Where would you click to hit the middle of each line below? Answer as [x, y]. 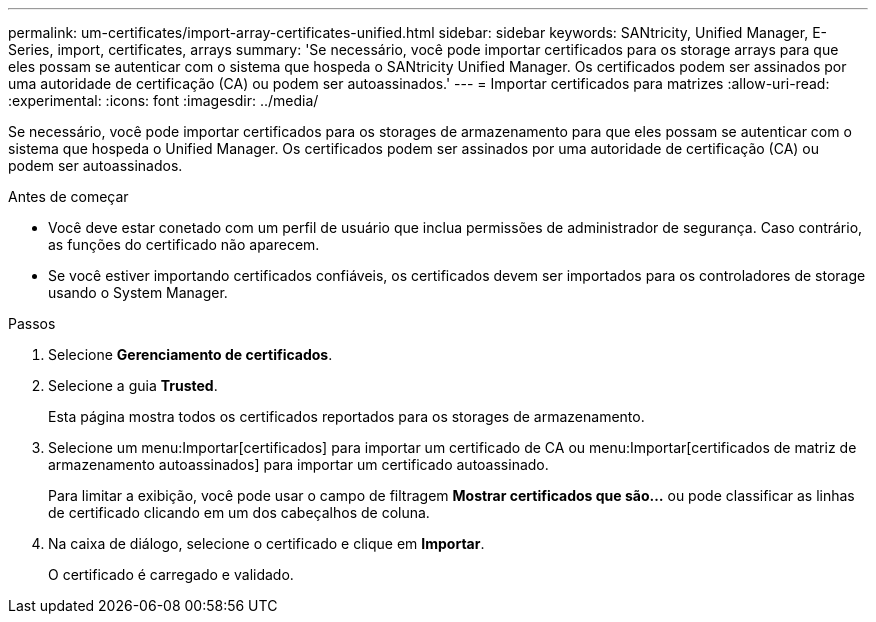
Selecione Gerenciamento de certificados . [190, 354]
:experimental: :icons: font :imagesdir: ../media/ [163, 100]
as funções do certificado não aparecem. [184, 244]
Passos [32, 323]
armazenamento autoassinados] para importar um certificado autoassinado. [298, 464]
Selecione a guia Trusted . [133, 385]
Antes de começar [68, 196]
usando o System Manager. [138, 292]
